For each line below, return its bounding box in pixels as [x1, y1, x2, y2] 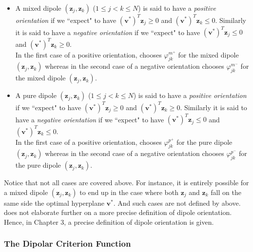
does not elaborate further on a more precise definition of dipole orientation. [4, 207, 232, 217]
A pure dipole [15, 90, 57, 100]
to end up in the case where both [79, 187, 179, 197]
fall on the [211, 187, 241, 197]
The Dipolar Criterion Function [4, 237, 131, 250]
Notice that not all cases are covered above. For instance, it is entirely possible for [4, 177, 249, 188]
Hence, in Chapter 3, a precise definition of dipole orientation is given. [4, 216, 214, 227]
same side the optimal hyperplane [4, 197, 104, 208]
